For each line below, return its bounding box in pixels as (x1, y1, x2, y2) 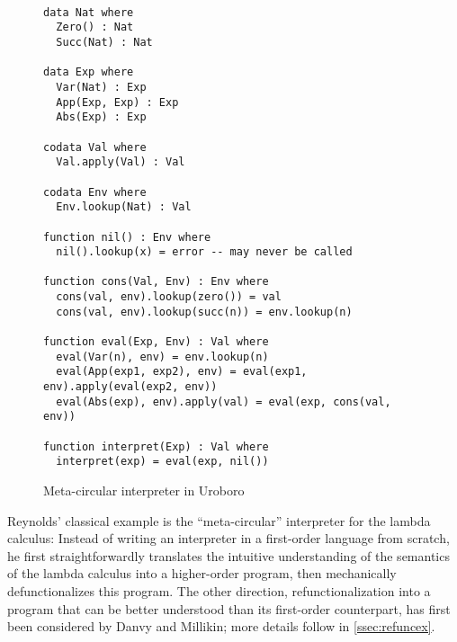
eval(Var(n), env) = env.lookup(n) (56, 350, 269, 363)
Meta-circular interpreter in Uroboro (43, 481, 245, 499)
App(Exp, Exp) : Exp (56, 95, 179, 109)
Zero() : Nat (56, 21, 134, 34)
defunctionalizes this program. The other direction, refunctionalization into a (7, 581, 431, 600)
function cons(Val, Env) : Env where (43, 275, 269, 289)
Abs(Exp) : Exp (56, 111, 147, 124)
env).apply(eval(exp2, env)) (43, 380, 218, 394)
